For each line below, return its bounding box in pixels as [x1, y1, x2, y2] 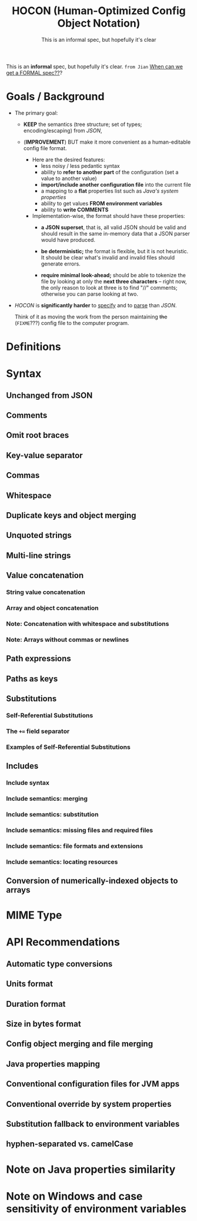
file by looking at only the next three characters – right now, [41, 278, 187, 285]
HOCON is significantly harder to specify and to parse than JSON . [14, 301, 177, 308]
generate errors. [41, 260, 81, 267]
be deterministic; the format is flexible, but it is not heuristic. [41, 247, 189, 254]
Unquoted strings [6, 530, 72, 540]
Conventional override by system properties [6, 1099, 172, 1109]
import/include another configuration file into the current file [41, 181, 191, 188]
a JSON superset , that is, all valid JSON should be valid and [41, 224, 186, 231]
